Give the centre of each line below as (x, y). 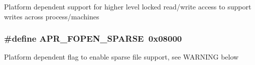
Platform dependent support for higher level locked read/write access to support (128, 6)
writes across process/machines (52, 16)
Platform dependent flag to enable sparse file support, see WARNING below (121, 57)
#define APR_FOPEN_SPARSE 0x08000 (93, 38)
